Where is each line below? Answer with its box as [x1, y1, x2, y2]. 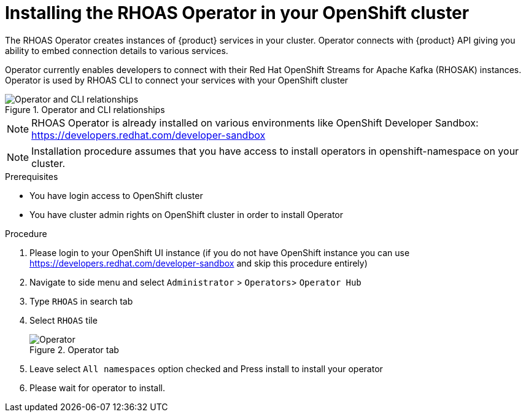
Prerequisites [5, 171, 58, 182]
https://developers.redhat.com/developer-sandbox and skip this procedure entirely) [29, 257, 368, 268]
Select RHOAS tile [29, 314, 98, 325]
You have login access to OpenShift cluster [29, 190, 203, 201]
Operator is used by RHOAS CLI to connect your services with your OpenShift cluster [5, 74, 349, 85]
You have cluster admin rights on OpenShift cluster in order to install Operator [29, 209, 344, 220]
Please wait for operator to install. [29, 382, 166, 393]
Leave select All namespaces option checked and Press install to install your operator [29, 363, 383, 374]
